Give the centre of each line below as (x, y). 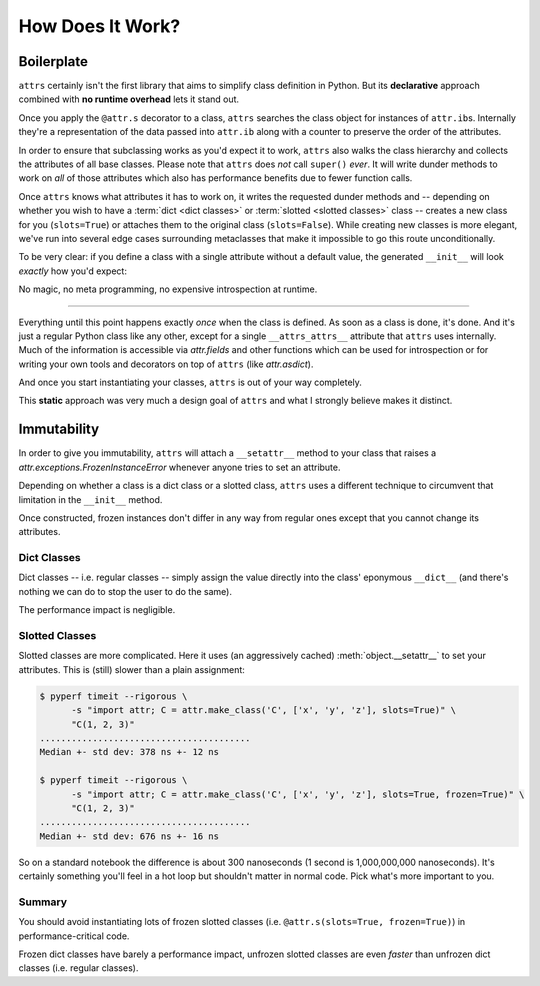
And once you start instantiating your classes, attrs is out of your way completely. (190, 382)
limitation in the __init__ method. (90, 499)
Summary (43, 902)
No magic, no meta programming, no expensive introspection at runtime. (168, 289)
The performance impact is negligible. (97, 610)
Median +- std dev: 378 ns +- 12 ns (129, 752)
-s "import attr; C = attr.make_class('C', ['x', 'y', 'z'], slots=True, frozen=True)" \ (298, 794)
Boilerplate (53, 61)
